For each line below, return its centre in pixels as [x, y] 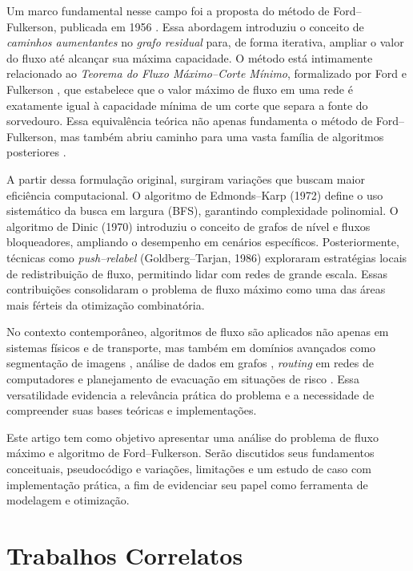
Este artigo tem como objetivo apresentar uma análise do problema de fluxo [192, 437]
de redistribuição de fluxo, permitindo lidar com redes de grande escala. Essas [197, 273]
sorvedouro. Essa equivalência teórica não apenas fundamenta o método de [190, 121]
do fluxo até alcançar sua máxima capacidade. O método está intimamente [190, 57]
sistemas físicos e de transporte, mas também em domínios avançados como [191, 347]
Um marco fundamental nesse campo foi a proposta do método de [168, 10]
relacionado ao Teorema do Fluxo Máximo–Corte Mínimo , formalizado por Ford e [206, 73]
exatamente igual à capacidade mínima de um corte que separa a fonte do [187, 105]
